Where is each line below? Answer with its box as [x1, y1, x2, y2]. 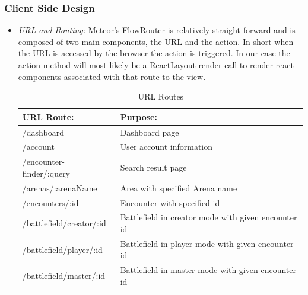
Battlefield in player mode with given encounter [120, 237, 294, 249]
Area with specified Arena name [120, 181, 237, 194]
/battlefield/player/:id [22, 243, 103, 255]
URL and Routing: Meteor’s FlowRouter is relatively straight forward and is [18, 24, 296, 36]
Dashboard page [120, 126, 179, 138]
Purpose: [120, 110, 157, 123]
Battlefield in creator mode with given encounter [120, 211, 297, 223]
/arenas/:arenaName [22, 181, 97, 194]
